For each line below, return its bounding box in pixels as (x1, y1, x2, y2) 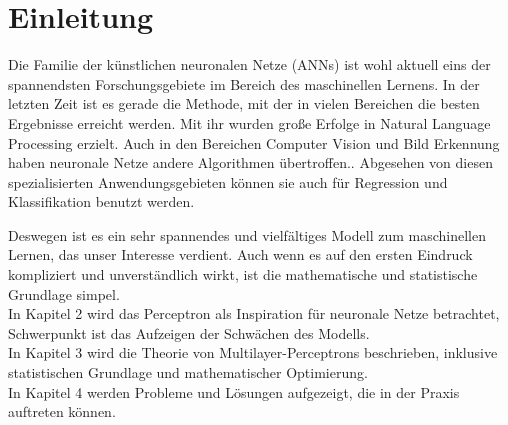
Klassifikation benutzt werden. (8, 191, 195, 212)
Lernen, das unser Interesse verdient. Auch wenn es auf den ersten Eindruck (8, 244, 473, 265)
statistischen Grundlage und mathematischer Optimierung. (8, 362, 368, 383)
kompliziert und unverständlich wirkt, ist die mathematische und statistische (8, 264, 478, 285)
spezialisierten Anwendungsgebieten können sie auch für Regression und (8, 171, 448, 192)
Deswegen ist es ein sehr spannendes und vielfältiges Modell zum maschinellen (8, 224, 486, 245)
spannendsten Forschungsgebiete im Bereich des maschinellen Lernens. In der (8, 73, 480, 94)
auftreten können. (8, 401, 116, 422)
